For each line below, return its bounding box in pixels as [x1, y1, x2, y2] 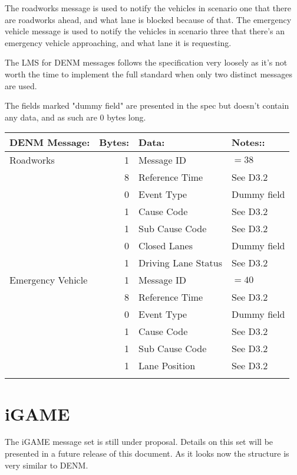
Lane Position [138, 359, 196, 373]
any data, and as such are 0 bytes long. [5, 110, 146, 123]
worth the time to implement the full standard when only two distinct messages [5, 67, 293, 80]
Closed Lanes [138, 239, 193, 253]
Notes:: [232, 135, 265, 149]
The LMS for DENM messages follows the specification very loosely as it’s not [5, 56, 288, 69]
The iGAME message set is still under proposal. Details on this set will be [5, 435, 273, 448]
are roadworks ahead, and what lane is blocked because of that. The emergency [5, 13, 292, 25]
